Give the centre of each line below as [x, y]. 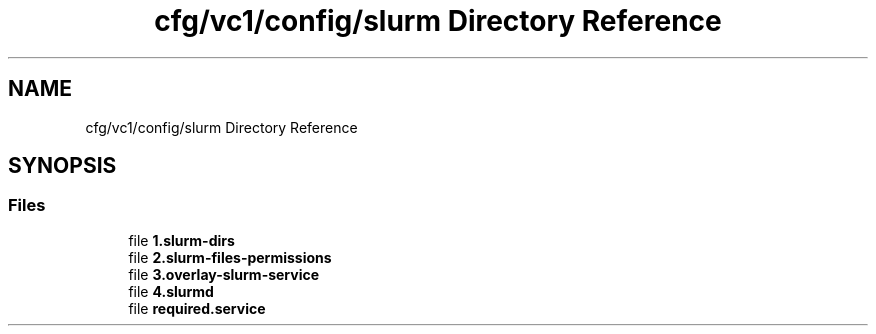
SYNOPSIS [62, 166]
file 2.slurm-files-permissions [230, 257]
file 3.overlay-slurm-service [224, 274]
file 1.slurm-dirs [181, 240]
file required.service [197, 308]
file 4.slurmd [171, 291]
